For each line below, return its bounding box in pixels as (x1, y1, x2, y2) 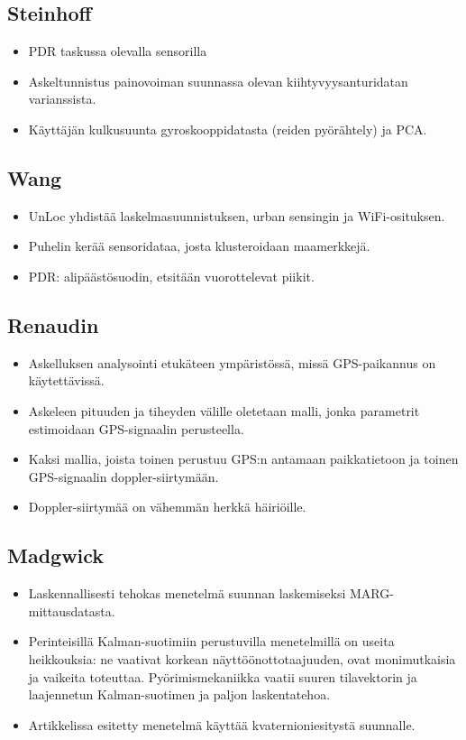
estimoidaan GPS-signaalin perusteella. (28, 419, 244, 438)
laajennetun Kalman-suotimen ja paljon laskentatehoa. (28, 685, 331, 704)
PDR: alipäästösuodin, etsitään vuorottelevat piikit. (28, 266, 315, 285)
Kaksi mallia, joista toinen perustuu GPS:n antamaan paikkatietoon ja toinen (28, 449, 459, 468)
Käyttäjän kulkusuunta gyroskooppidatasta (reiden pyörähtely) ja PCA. (28, 119, 427, 138)
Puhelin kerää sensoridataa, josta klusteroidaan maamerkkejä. (28, 236, 370, 255)
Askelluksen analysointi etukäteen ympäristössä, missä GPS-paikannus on (28, 353, 436, 372)
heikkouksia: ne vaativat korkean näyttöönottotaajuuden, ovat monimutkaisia (28, 649, 456, 668)
